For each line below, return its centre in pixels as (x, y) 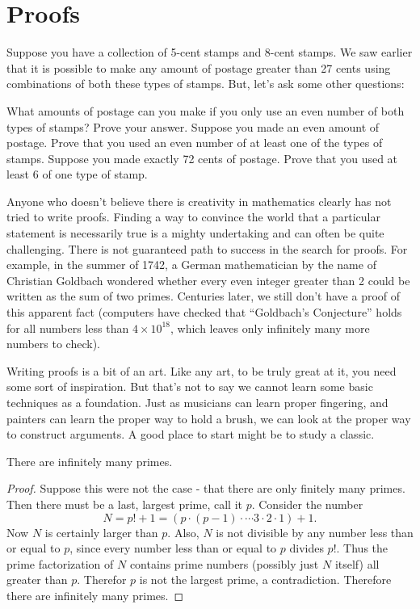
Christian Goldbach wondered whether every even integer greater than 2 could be (208, 280)
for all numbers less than (68, 328)
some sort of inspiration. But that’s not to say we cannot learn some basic (190, 386)
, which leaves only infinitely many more (270, 328)
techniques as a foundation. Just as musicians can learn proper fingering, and (197, 402)
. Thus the (362, 548)
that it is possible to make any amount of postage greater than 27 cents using (199, 67)
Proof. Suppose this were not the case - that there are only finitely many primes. (206, 488)
